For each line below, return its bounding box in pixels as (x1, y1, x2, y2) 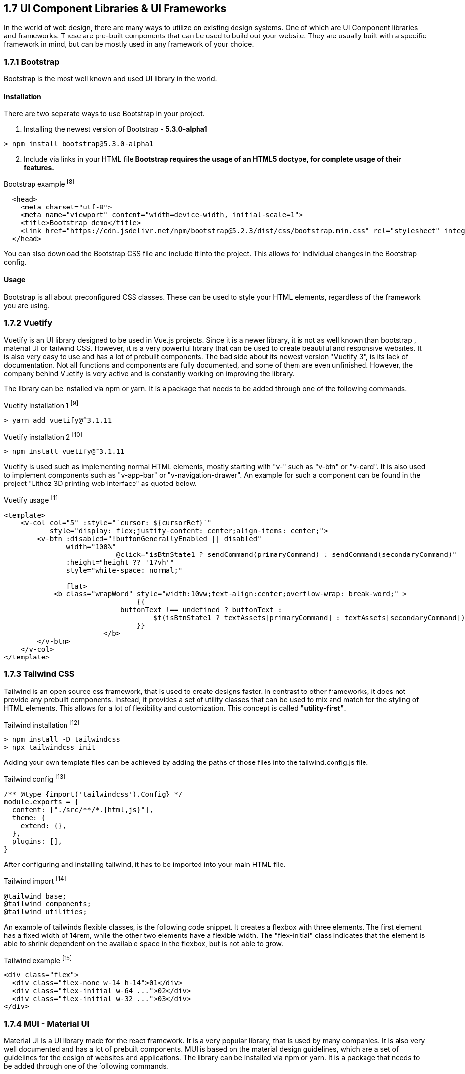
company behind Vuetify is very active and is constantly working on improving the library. (4, 369, 295, 378)
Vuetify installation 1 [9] (4, 400, 79, 410)
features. (24, 163, 54, 172)
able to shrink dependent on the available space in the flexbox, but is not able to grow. (4, 939, 284, 948)
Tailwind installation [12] (4, 719, 80, 729)
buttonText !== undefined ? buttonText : (120, 605, 282, 614)
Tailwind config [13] (4, 773, 66, 784)
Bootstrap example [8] (4, 178, 75, 189)
